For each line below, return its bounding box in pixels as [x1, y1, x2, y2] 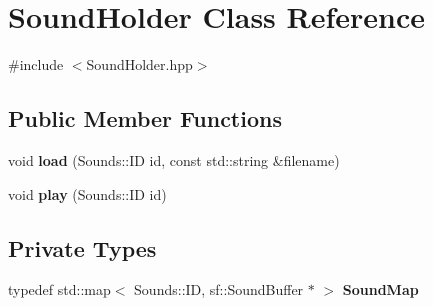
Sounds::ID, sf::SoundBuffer [134, 279, 304, 300]
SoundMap [342, 279, 419, 300]
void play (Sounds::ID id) [8, 183, 167, 204]
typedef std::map [8, 279, 111, 300]
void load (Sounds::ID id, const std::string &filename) [8, 149, 340, 170]
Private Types [8, 232, 157, 263]
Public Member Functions [8, 103, 282, 134]
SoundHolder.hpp [86, 54, 193, 75]
